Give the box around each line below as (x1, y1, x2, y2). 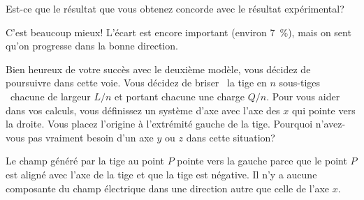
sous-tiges (279, 75, 321, 90)
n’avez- (315, 116, 346, 131)
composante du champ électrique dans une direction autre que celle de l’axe (6, 180, 330, 195)
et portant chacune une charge (115, 89, 245, 103)
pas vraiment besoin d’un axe (27, 130, 154, 144)
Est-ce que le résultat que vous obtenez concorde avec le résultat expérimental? (6, 1, 344, 15)
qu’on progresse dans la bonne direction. (6, 38, 178, 53)
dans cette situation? (186, 130, 275, 144)
